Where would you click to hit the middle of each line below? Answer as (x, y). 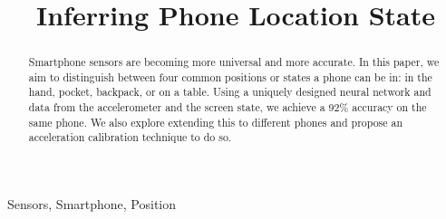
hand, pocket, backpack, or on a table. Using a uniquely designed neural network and (230, 92)
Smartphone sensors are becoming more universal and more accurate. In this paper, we (234, 62)
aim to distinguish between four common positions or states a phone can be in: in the (230, 76)
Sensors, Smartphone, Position (92, 204)
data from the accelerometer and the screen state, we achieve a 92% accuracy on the (228, 107)
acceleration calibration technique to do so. (130, 137)
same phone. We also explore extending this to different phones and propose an (216, 122)
